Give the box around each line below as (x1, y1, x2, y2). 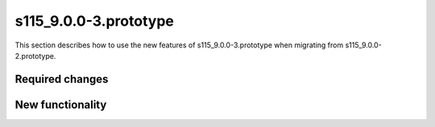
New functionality (14, 97, 107, 112)
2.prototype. (14, 51, 56, 60)
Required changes (14, 72, 109, 86)
